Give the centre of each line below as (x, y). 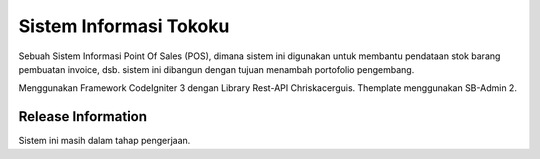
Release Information (83, 116)
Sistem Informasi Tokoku (124, 26)
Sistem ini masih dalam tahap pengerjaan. (104, 141)
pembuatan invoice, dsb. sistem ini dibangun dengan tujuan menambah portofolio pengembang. (216, 69)
